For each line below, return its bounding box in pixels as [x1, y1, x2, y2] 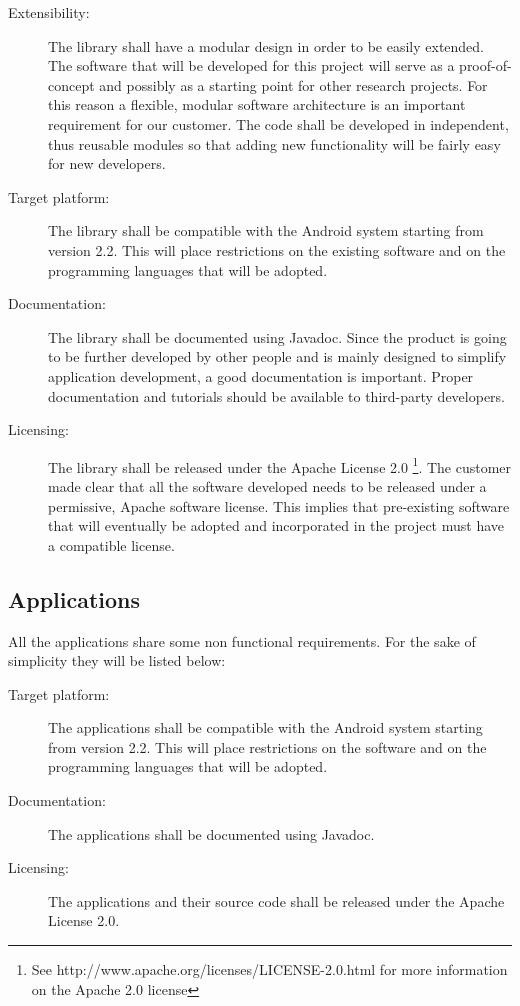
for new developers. [48, 153, 166, 174]
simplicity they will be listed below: [8, 650, 226, 671]
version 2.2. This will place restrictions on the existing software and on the [48, 239, 506, 260]
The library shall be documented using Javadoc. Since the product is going [48, 326, 507, 347]
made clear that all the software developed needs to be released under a [48, 475, 487, 496]
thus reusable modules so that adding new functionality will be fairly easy [48, 133, 501, 154]
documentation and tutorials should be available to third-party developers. [48, 385, 506, 406]
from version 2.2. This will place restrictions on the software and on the [48, 736, 487, 757]
